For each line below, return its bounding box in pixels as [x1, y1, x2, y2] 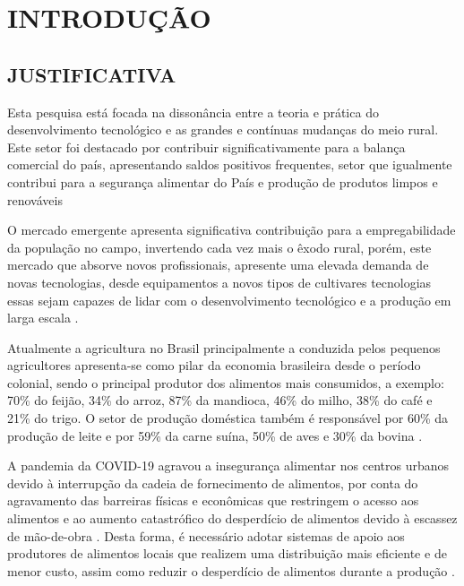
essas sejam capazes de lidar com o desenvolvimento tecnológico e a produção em [7, 290, 451, 309]
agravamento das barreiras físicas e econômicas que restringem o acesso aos [7, 491, 419, 510]
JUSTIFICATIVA [7, 60, 176, 88]
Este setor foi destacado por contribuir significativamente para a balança [7, 137, 406, 156]
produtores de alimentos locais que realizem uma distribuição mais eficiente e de [7, 544, 447, 563]
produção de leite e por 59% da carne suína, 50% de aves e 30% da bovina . [7, 426, 423, 444]
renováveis [7, 190, 63, 209]
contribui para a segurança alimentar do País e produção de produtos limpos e [7, 172, 438, 191]
